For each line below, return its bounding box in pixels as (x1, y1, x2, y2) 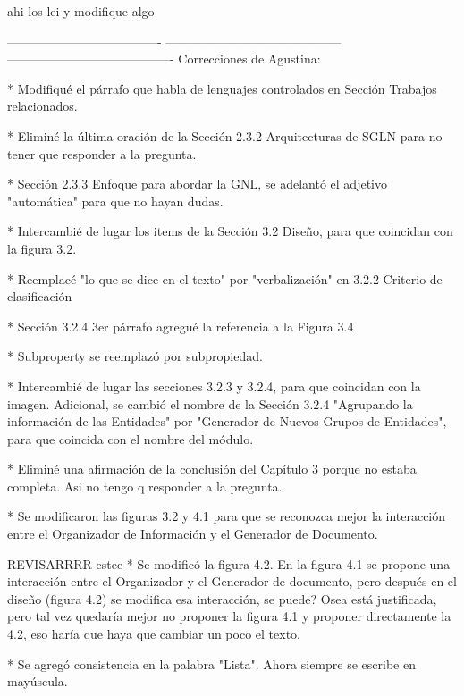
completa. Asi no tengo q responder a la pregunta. (7, 476, 283, 495)
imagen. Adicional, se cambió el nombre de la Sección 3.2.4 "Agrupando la (7, 394, 413, 413)
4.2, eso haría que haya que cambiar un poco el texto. (7, 625, 300, 643)
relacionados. (7, 96, 78, 115)
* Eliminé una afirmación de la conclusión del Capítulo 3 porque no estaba (7, 459, 417, 478)
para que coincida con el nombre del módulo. (7, 429, 254, 448)
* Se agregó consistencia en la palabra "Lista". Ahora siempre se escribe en (7, 654, 416, 673)
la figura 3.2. (7, 239, 77, 257)
